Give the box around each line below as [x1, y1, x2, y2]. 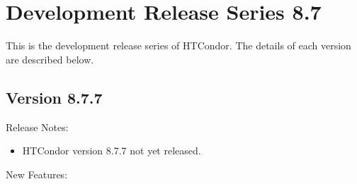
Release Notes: [6, 119, 69, 134]
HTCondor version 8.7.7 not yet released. [22, 143, 201, 158]
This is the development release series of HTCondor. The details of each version [6, 38, 351, 53]
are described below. [6, 51, 94, 66]
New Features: [6, 166, 68, 181]
